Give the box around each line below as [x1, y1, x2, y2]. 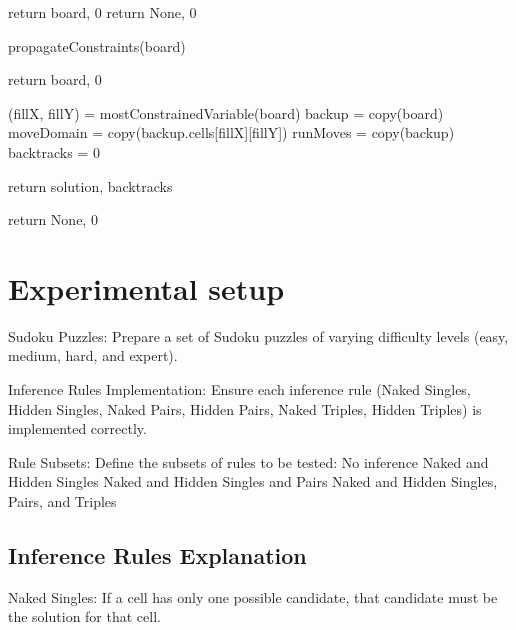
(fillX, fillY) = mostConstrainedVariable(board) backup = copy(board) [8, 102, 444, 123]
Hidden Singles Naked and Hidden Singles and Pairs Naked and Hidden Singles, [8, 471, 498, 492]
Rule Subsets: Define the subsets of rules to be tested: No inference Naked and [8, 451, 489, 472]
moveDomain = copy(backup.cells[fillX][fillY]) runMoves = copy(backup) [8, 122, 455, 143]
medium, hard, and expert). [8, 345, 178, 366]
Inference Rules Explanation [8, 540, 307, 571]
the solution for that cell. [8, 606, 161, 627]
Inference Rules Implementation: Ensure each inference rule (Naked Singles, [8, 379, 471, 400]
